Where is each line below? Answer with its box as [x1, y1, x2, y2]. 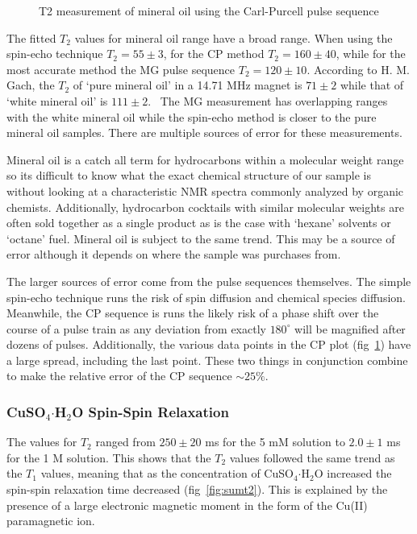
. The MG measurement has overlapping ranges [148, 92, 388, 109]
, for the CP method [163, 45, 265, 62]
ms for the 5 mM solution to [205, 433, 345, 450]
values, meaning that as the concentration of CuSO [40, 465, 294, 482]
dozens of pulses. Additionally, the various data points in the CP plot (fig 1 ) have [6, 336, 411, 353]
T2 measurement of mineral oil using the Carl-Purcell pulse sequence [39, 2, 379, 19]
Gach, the [6, 77, 55, 93]
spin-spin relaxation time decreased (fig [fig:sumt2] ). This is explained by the [6, 481, 388, 498]
